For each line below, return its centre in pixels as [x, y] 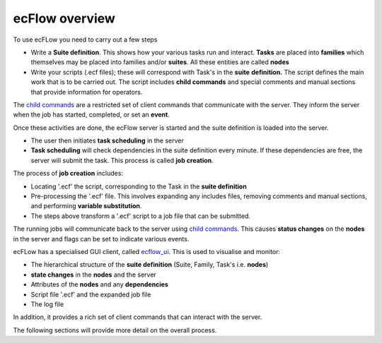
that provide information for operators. [87, 92]
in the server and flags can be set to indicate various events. [101, 239]
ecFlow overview [64, 18]
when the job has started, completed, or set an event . [91, 115]
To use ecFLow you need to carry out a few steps [85, 40]
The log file [47, 304]
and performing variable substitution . [86, 206]
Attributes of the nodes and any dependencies [100, 284]
